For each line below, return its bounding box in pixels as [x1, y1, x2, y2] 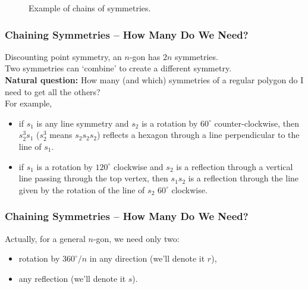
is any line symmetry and [36, 117, 129, 129]
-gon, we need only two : [93, 232, 180, 244]
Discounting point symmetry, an [5, 50, 122, 62]
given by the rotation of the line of [18, 183, 145, 196]
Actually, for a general [5, 232, 86, 244]
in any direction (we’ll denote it [89, 252, 205, 265]
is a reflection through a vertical [176, 160, 293, 172]
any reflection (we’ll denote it [18, 272, 126, 284]
